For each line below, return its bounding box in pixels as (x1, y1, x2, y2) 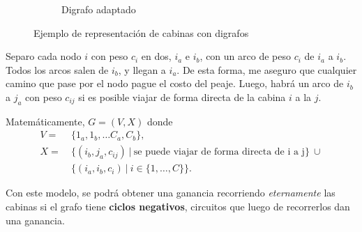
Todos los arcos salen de (6, 62, 109, 77)
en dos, (141, 49, 172, 63)
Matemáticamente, (6, 114, 85, 128)
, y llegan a (118, 62, 166, 77)
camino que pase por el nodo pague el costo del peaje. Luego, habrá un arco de (6, 76, 344, 91)
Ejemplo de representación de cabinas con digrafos (33, 25, 249, 40)
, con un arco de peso (199, 49, 291, 63)
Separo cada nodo (6, 49, 82, 63)
